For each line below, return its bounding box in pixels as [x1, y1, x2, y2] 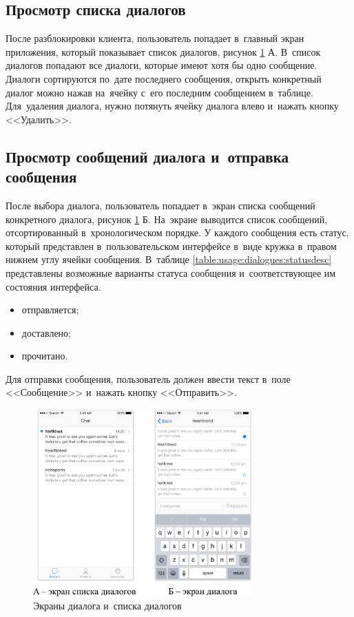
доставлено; [21, 325, 71, 339]
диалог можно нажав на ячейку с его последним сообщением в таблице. [6, 85, 313, 99]
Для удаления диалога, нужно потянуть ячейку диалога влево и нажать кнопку [6, 98, 339, 113]
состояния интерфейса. [6, 279, 101, 293]
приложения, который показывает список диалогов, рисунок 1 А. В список [6, 44, 321, 59]
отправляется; [21, 302, 79, 317]
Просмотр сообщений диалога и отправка [6, 145, 289, 167]
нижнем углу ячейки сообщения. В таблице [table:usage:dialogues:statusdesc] [6, 252, 332, 266]
